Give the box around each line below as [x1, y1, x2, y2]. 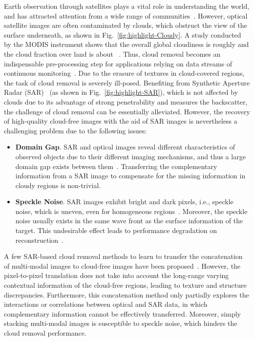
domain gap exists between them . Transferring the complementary [15, 161, 217, 171]
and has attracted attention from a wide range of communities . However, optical [4, 10, 248, 21]
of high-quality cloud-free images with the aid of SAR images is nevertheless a [4, 116, 237, 126]
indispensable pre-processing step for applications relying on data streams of [4, 58, 233, 68]
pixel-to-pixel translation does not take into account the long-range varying [4, 270, 229, 280]
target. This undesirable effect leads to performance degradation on [15, 225, 217, 235]
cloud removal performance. [4, 328, 86, 338]
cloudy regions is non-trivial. [15, 180, 101, 190]
